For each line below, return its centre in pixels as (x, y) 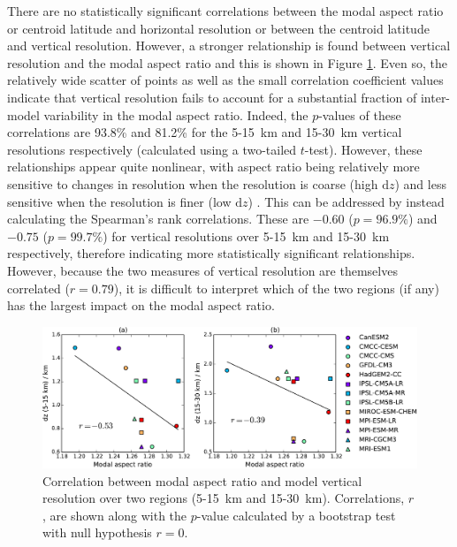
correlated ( (38, 288)
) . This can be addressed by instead (346, 201)
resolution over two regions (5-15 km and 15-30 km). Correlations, (224, 498)
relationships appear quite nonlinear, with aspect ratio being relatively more (213, 167)
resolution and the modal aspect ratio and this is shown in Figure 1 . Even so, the (227, 62)
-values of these (360, 114)
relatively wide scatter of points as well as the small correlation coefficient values (225, 80)
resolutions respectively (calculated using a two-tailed (152, 149)
